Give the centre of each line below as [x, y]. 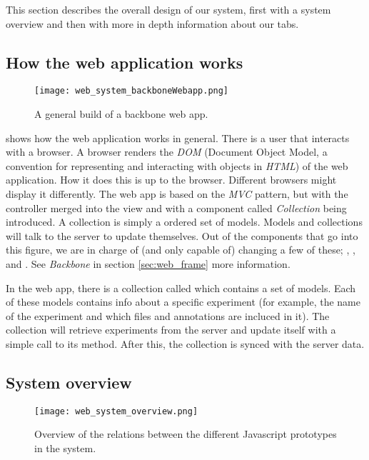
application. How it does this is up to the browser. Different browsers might [171, 180]
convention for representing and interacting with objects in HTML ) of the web [177, 165]
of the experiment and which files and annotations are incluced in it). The [168, 315]
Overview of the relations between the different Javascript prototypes [186, 434]
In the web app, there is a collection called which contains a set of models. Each [181, 287]
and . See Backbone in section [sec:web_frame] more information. [148, 263]
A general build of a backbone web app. [121, 114]
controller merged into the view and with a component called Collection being [176, 207]
